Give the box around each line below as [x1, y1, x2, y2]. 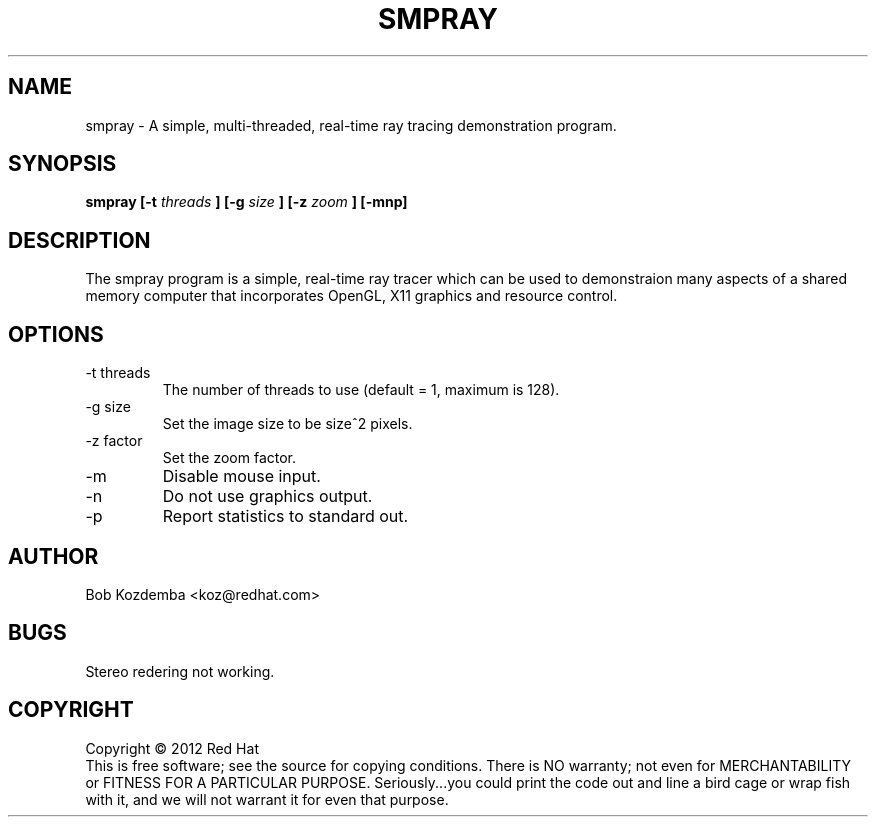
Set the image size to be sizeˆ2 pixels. [162, 415, 413, 433]
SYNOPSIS [8, 151, 117, 177]
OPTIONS [8, 321, 104, 347]
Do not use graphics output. [162, 486, 373, 507]
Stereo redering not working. [85, 662, 275, 680]
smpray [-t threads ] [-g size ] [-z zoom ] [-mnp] [85, 193, 408, 211]
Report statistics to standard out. [162, 506, 409, 527]
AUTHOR [8, 543, 99, 569]
